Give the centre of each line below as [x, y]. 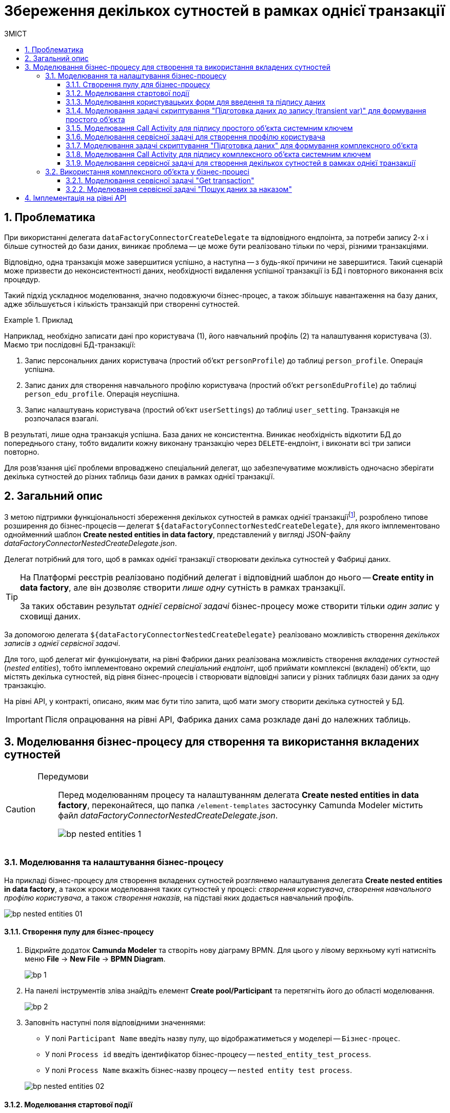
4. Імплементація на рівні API [76, 198]
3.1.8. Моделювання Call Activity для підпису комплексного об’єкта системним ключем [218, 154]
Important [24, 720]
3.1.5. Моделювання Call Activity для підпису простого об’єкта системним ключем [209, 128]
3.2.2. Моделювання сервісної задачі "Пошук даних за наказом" [179, 189]
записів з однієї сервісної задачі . [62, 643]
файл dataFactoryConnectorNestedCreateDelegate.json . [168, 815]
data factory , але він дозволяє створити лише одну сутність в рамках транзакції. [183, 588]
